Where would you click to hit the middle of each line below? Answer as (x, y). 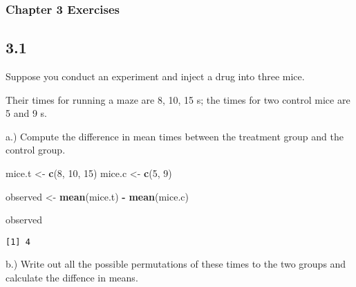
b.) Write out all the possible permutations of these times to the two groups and (176, 264)
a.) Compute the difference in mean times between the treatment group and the (175, 136)
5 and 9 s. (26, 113)
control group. (36, 150)
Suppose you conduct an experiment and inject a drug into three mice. (155, 76)
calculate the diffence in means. (72, 278)
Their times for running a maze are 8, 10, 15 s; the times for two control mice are (178, 99)
